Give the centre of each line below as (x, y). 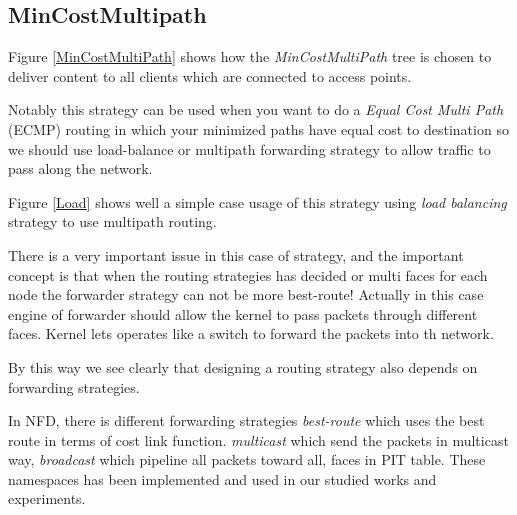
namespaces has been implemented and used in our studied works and (222, 478)
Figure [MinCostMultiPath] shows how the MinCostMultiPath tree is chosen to (250, 56)
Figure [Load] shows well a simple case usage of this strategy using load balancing (257, 201)
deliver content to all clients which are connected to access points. (210, 75)
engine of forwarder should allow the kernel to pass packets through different (243, 313)
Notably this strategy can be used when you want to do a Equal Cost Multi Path (256, 109)
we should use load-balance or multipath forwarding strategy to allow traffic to (249, 148)
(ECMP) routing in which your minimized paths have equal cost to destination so (258, 128)
